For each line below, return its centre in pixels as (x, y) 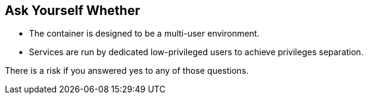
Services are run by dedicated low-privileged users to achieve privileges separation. (196, 52)
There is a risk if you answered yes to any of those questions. (127, 71)
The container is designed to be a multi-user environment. (144, 34)
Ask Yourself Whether (73, 10)
